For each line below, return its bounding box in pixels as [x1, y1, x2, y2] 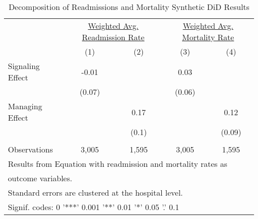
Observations [8, 144, 53, 155]
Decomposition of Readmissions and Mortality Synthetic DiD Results [8, 1, 250, 12]
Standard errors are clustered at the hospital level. [8, 187, 183, 198]
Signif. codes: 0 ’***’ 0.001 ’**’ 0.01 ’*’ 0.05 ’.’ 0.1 [8, 201, 179, 213]
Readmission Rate [82, 31, 145, 43]
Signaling [8, 60, 40, 72]
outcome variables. [8, 172, 72, 184]
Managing [8, 100, 42, 112]
